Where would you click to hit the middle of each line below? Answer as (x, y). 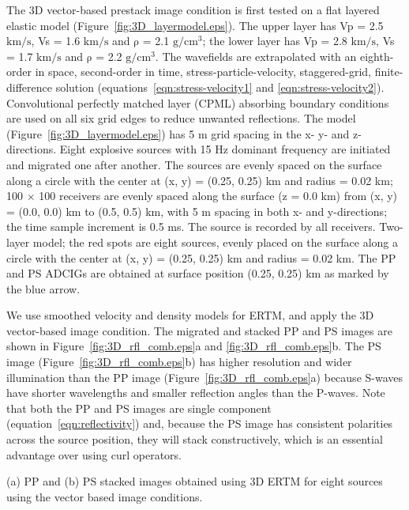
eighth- (377, 56)
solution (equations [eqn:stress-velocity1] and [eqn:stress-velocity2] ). (220, 87)
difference (29, 87)
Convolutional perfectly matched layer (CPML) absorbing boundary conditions (198, 102)
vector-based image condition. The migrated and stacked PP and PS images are (199, 330)
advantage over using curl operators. (94, 454)
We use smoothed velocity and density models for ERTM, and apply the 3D (190, 315)
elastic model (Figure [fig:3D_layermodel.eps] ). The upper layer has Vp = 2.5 (195, 25)
